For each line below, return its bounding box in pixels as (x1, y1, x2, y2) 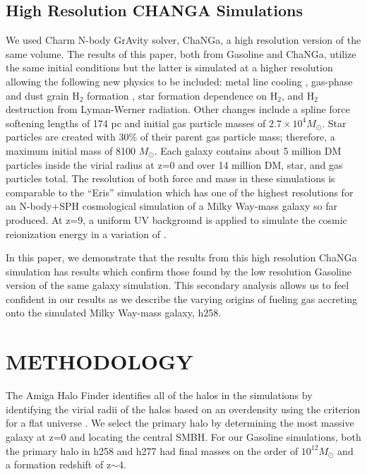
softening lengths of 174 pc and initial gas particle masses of (6, 115, 266, 130)
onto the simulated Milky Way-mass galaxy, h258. (6, 305, 222, 320)
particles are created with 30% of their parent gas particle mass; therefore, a (6, 129, 335, 144)
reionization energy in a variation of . (6, 226, 167, 241)
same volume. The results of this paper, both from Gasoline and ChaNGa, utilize (6, 46, 356, 61)
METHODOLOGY (6, 347, 193, 376)
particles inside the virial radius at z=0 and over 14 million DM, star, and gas (6, 157, 343, 172)
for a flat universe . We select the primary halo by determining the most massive (6, 415, 354, 430)
